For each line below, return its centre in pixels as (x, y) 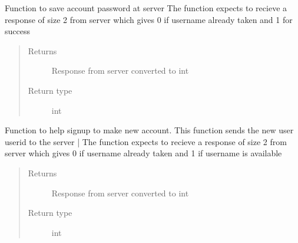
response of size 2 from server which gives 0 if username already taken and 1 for (149, 19)
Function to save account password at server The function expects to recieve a (146, 8)
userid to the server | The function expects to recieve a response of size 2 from (146, 141)
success (17, 31)
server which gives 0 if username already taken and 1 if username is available (143, 153)
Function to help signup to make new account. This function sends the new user (149, 130)
